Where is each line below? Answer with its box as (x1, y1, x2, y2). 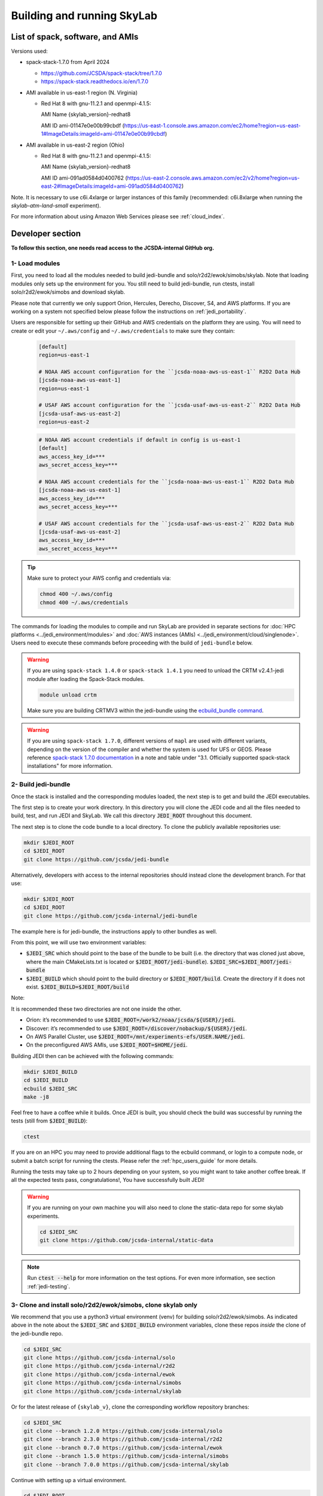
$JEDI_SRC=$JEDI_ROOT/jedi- (209, 958, 292, 965)
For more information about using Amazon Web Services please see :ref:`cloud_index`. (11, 213, 225, 220)
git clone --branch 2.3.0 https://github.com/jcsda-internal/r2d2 (23, 1436, 223, 1443)
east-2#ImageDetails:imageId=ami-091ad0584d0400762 (41, 183, 182, 190)
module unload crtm (39, 691, 97, 698)
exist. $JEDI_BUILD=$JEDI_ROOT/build (26, 983, 129, 990)
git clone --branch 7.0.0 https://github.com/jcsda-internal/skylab (23, 1461, 229, 1468)
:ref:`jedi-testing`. (27, 1282, 71, 1290)
